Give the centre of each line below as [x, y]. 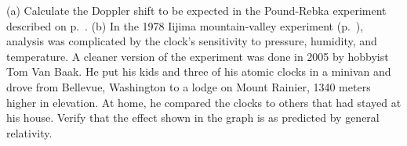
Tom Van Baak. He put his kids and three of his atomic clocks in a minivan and [199, 71]
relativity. [29, 132]
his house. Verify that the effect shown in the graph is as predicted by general [193, 118]
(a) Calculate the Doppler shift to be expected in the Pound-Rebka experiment [196, 10]
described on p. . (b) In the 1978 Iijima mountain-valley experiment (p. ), [185, 25]
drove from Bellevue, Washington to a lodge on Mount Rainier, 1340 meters [189, 86]
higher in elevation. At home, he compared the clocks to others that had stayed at [204, 102]
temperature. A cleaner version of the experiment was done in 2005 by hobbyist [198, 56]
